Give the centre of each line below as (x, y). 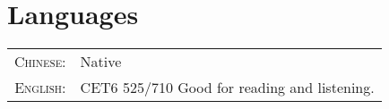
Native (101, 62)
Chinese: (40, 62)
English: (40, 88)
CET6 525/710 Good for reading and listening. (227, 88)
